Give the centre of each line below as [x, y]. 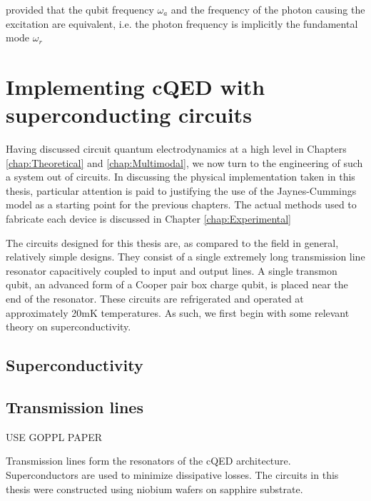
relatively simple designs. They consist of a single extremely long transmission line [185, 257]
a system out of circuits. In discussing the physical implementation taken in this [181, 177]
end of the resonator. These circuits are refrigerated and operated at [155, 299]
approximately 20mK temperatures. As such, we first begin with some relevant [178, 312]
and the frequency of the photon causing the [268, 9]
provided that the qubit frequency [80, 9]
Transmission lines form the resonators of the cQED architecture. [148, 461]
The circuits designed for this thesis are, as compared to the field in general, [172, 242]
